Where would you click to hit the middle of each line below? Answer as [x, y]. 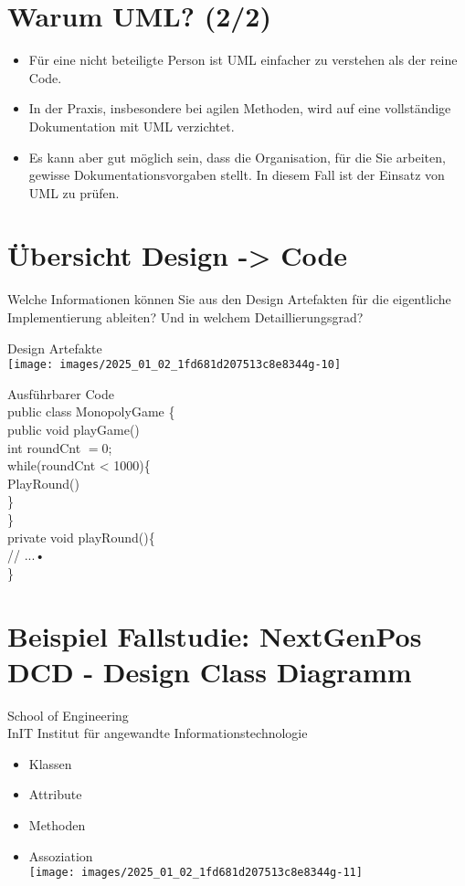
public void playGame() [74, 430]
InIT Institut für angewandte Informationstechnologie [158, 733]
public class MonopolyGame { [91, 411]
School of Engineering [68, 715]
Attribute [55, 794]
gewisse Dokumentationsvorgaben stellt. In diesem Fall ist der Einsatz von [237, 175]
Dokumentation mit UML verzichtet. [132, 126]
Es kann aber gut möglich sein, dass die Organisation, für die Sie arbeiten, [237, 157]
